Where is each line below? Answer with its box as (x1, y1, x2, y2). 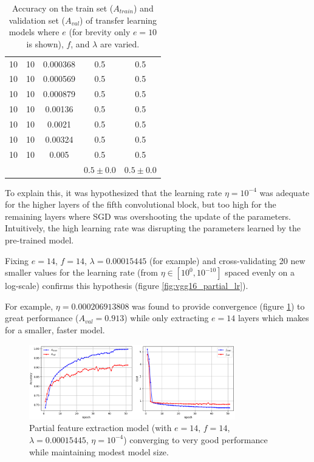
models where (9, 25, 60, 38)
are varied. (100, 37, 140, 50)
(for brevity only (69, 25, 131, 38)
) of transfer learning (80, 13, 157, 26)
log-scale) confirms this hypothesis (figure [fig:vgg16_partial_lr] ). (5, 279, 248, 292)
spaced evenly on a (225, 266, 295, 279)
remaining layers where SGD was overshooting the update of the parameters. (5, 209, 292, 222)
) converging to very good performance (123, 433, 268, 446)
